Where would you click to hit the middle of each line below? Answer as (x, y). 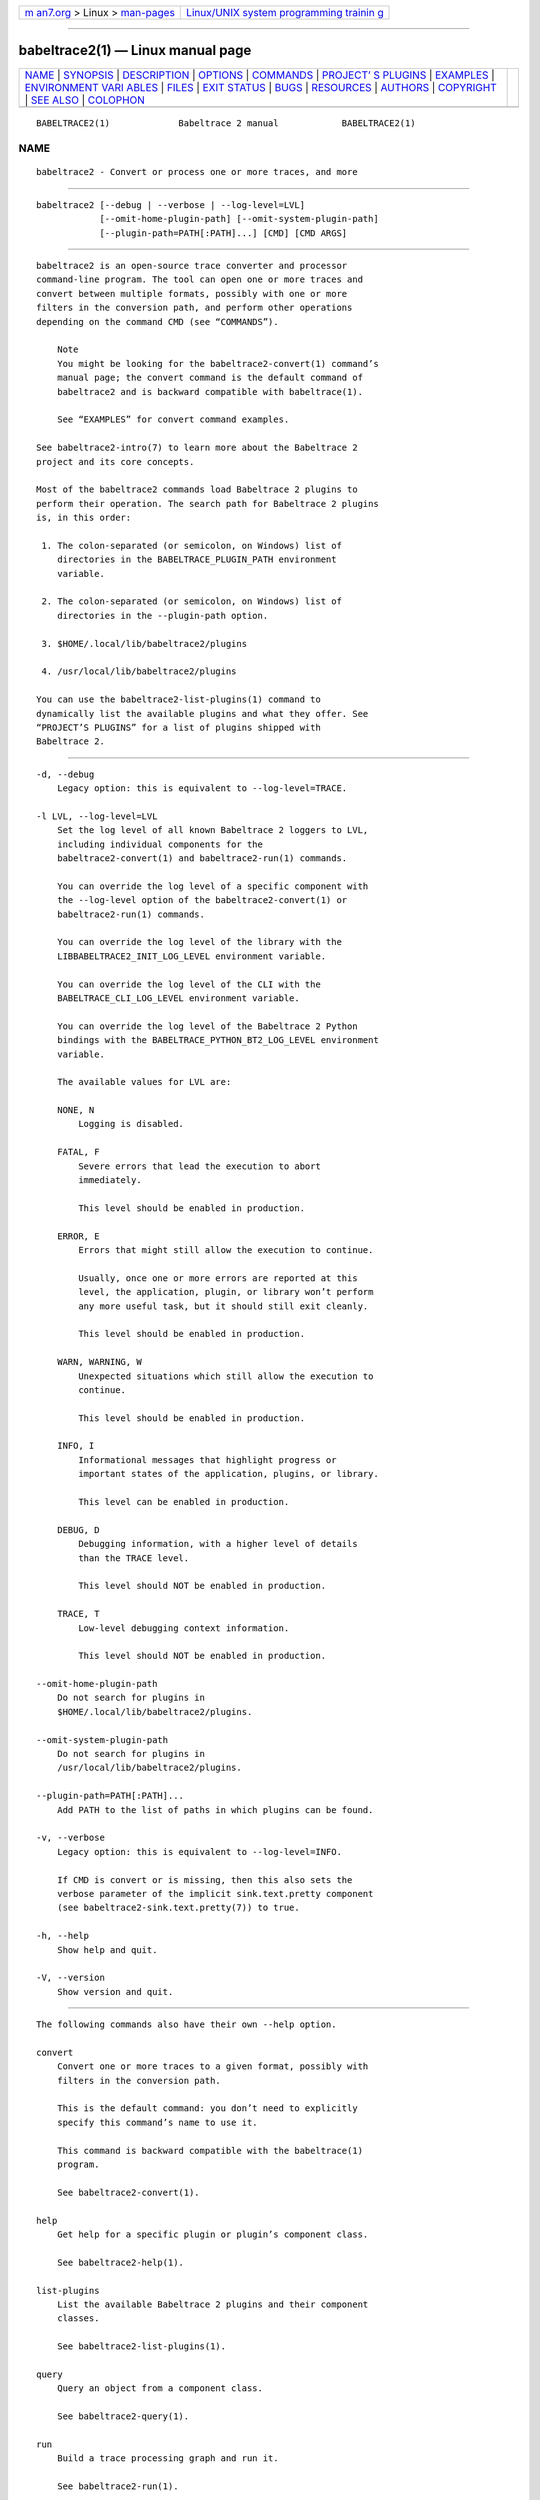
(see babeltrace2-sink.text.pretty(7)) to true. (178, 1908)
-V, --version (70, 1978)
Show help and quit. (107, 1949)
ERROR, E (78, 1236)
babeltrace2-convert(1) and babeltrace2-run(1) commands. (202, 858)
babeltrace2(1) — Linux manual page (135, 50)
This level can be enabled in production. (184, 1502)
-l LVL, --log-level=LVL (97, 816)
